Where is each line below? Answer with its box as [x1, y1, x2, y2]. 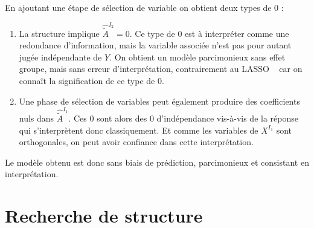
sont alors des [97, 112, 147, 125]
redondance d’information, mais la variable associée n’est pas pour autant [19, 39, 292, 51]
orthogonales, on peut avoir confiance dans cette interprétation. [19, 135, 254, 148]
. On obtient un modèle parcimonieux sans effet [109, 50, 286, 63]
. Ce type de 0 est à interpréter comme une [129, 27, 289, 39]
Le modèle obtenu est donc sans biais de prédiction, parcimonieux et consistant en [5, 155, 309, 168]
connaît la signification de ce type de [19, 74, 155, 86]
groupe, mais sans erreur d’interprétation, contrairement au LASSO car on [19, 62, 303, 75]
